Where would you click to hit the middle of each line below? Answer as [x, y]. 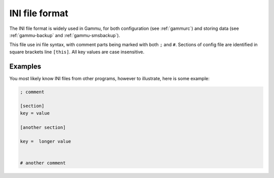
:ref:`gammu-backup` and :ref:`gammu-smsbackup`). [65, 35]
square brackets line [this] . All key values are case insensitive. [77, 52]
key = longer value [45, 141]
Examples [25, 66]
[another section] [43, 127]
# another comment [43, 163]
